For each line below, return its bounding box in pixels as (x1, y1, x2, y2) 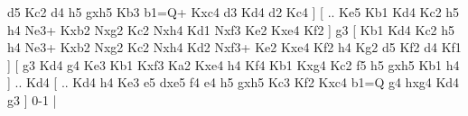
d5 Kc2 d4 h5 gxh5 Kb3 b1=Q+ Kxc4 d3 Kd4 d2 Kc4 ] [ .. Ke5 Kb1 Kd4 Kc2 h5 (7, 3, 460, 21)
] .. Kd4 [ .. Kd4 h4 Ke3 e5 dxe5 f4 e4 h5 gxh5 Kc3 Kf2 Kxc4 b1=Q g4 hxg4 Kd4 (7, 73, 460, 92)
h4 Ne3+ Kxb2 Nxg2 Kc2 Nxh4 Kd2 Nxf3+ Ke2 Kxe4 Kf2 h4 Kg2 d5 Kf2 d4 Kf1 (7, 38, 462, 57)
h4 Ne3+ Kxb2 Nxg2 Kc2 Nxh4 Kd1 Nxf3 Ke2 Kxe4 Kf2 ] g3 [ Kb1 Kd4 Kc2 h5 (7, 20, 455, 39)
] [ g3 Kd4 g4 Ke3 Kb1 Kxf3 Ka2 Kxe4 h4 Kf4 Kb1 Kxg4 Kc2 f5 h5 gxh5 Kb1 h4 (7, 55, 460, 74)
